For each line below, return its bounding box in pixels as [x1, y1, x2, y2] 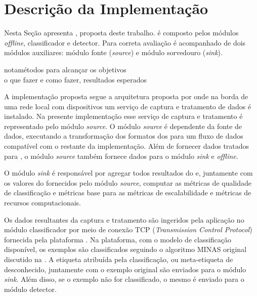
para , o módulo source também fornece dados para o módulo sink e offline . [4, 150, 238, 161]
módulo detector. [4, 283, 57, 294]
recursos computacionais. [4, 197, 81, 208]
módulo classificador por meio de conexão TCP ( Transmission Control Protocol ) [4, 224, 252, 235]
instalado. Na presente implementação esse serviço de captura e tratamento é [4, 111, 243, 121]
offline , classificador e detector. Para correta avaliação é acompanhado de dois [4, 37, 246, 48]
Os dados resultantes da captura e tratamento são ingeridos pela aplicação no [4, 214, 244, 225]
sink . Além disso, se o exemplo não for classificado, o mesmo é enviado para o [4, 274, 244, 284]
